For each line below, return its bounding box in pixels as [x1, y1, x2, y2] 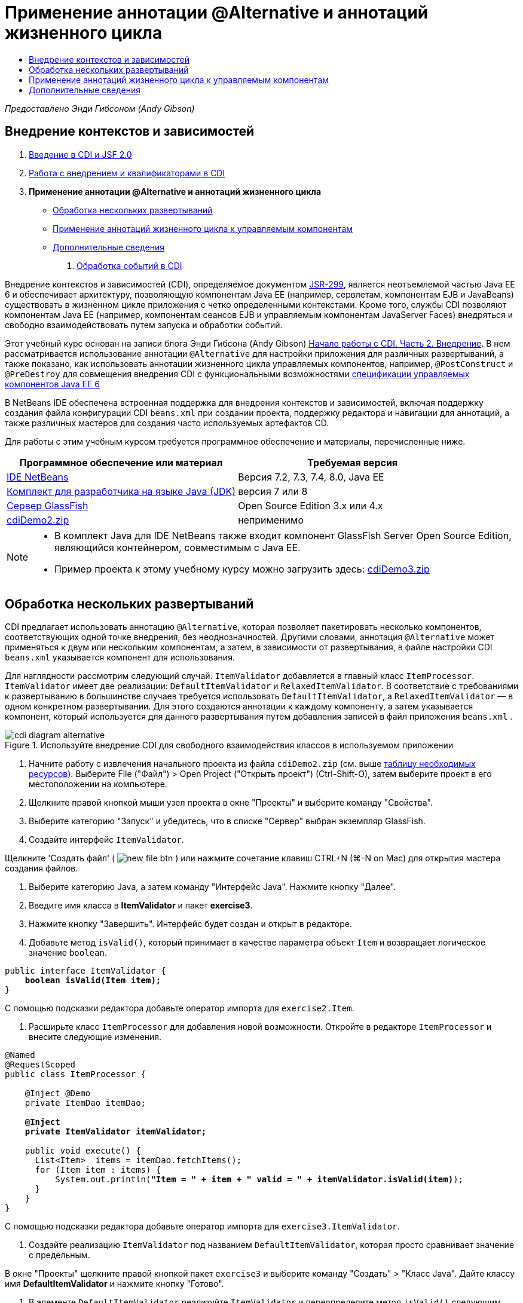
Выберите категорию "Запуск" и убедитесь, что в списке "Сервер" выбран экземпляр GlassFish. [29, 816, 426, 827]
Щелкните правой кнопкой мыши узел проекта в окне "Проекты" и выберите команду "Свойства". [29, 797, 433, 808]
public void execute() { [25, 1146, 141, 1156]
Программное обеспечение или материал [19, 456, 223, 469]
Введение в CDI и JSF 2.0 [29, 149, 132, 160]
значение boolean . [29, 947, 107, 958]
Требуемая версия [307, 456, 398, 469]
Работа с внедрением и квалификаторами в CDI [29, 167, 225, 178]
